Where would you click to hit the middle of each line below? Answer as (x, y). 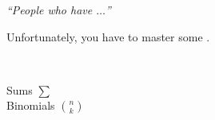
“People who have (50, 10)
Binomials (31, 105)
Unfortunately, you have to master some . (108, 36)
